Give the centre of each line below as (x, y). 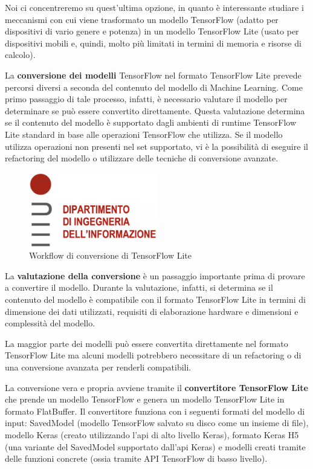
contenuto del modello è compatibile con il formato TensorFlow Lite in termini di (155, 299)
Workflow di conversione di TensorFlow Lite (110, 255)
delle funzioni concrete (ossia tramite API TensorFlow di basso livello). (136, 458)
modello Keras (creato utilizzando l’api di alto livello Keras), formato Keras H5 (152, 435)
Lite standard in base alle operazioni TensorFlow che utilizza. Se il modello (144, 134)
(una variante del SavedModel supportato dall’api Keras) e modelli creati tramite (155, 446)
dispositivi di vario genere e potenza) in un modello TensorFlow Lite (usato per (152, 31)
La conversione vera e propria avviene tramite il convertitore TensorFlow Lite (156, 387)
